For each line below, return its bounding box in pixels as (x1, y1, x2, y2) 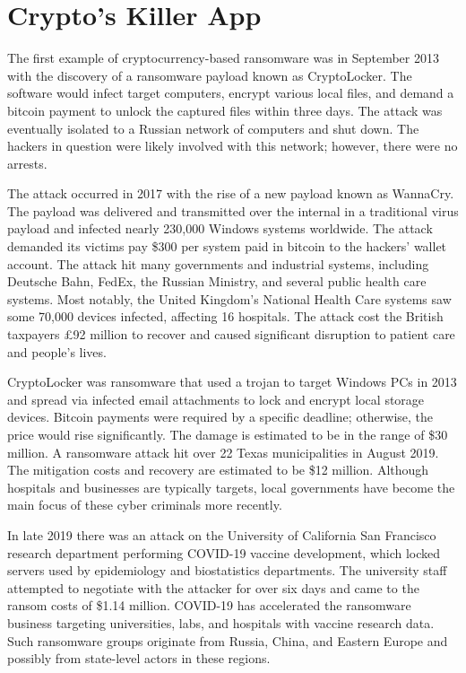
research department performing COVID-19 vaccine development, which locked (7, 543, 441, 562)
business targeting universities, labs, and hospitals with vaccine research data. (7, 613, 435, 632)
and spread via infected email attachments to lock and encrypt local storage (7, 389, 425, 408)
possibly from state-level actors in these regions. (7, 649, 271, 668)
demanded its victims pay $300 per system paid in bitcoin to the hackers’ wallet (7, 237, 447, 256)
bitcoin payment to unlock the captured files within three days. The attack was (7, 101, 443, 119)
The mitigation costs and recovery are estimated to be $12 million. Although (7, 460, 429, 479)
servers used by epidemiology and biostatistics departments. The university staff (7, 561, 447, 580)
